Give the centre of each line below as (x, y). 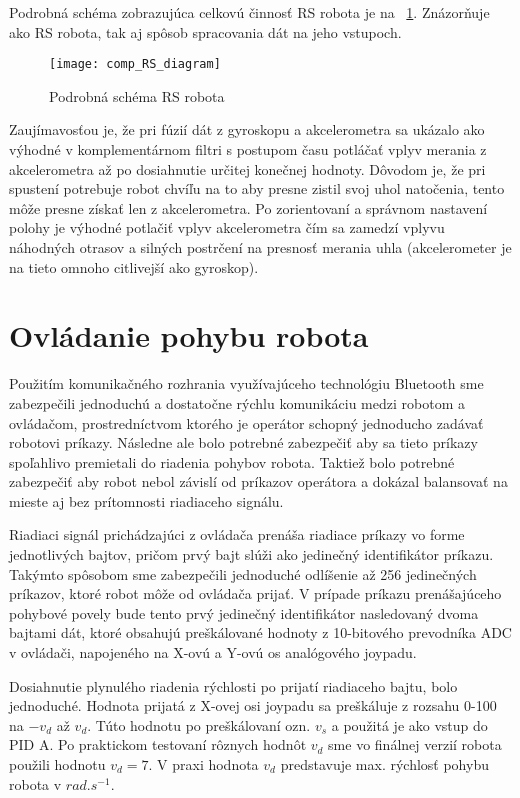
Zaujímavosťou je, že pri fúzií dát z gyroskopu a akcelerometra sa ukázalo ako (247, 129)
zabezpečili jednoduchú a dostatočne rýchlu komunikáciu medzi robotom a (237, 402)
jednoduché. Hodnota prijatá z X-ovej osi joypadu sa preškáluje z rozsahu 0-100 (253, 705)
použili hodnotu (57, 764)
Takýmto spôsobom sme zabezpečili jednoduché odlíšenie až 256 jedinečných (243, 573)
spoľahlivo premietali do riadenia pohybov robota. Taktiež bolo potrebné (232, 461)
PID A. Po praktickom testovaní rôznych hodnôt (158, 744)
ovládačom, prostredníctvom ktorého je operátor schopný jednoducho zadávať (246, 422)
